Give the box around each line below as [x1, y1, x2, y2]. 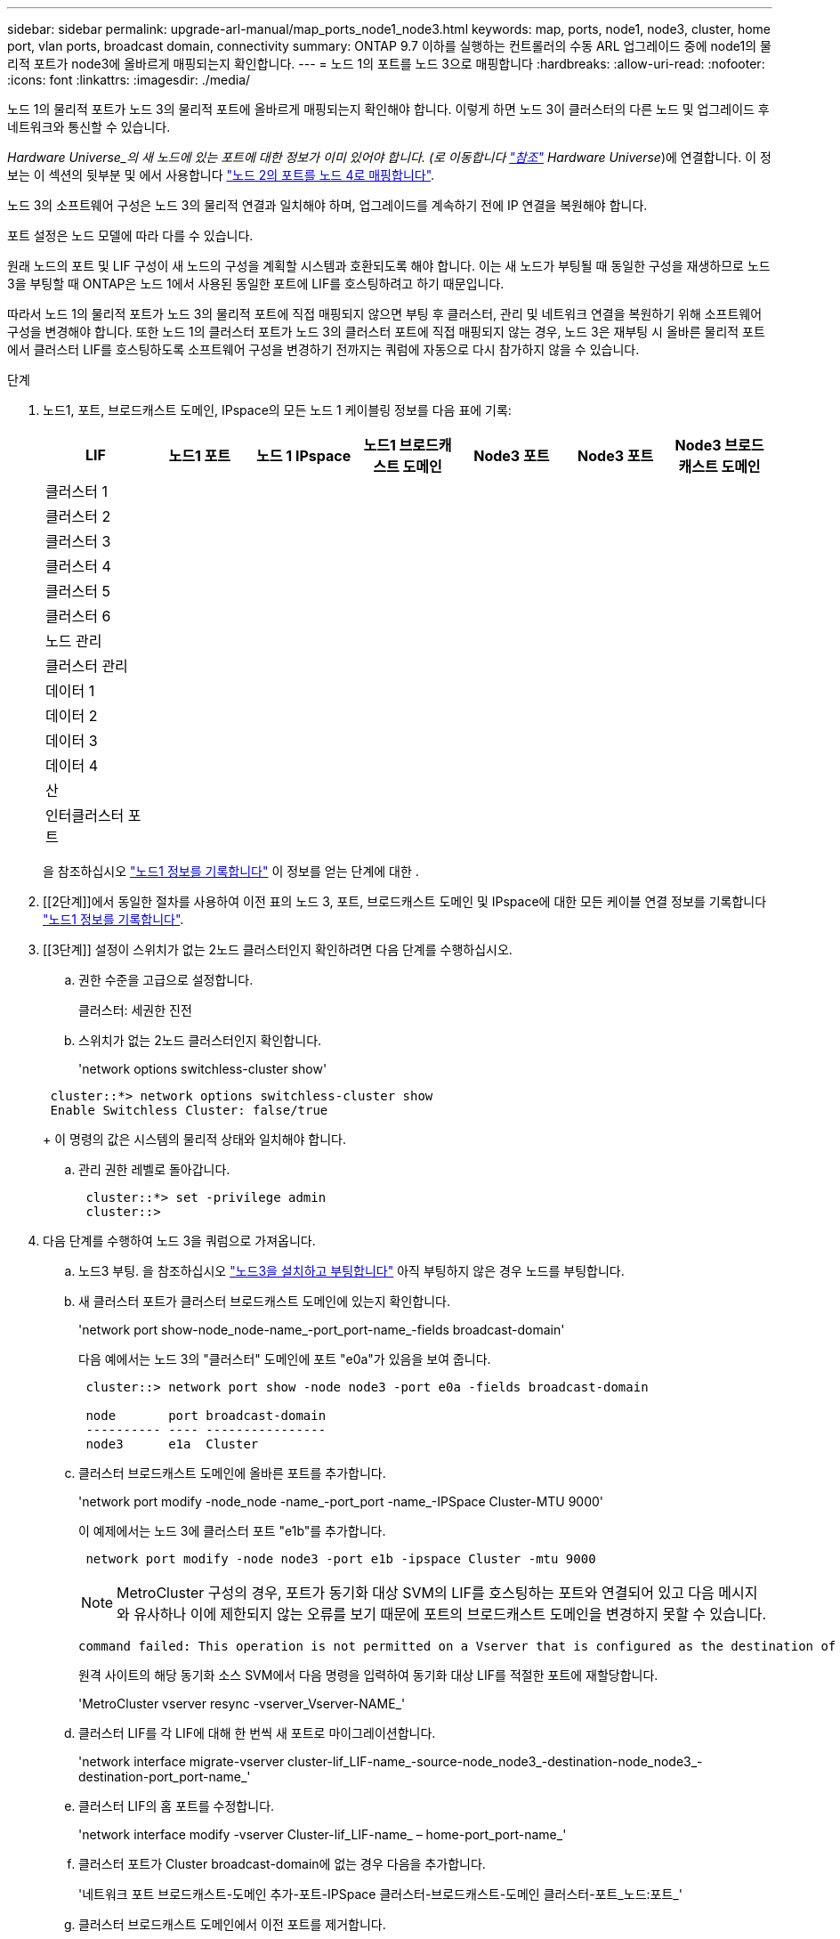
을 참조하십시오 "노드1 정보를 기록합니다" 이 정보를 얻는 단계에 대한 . [43, 864, 419, 879]
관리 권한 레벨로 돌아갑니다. [78, 1162, 230, 1177]
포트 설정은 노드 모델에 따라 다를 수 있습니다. [7, 228, 254, 243]
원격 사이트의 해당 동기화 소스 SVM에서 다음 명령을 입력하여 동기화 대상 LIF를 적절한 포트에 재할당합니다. [78, 1667, 658, 1683]
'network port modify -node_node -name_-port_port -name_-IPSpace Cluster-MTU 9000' [78, 1494, 604, 1509]
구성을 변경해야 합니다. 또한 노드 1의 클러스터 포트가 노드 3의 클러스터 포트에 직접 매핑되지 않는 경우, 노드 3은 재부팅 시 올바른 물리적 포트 [7, 324, 765, 339]
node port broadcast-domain [85, 1408, 327, 1423]
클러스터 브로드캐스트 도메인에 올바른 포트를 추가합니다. [78, 1465, 386, 1481]
